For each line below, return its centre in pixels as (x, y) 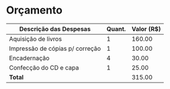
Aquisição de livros (35, 39)
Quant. (116, 29)
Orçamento (35, 10)
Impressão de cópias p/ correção (55, 48)
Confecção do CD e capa (44, 67)
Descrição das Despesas (55, 29)
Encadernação (30, 58)
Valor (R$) (146, 29)
